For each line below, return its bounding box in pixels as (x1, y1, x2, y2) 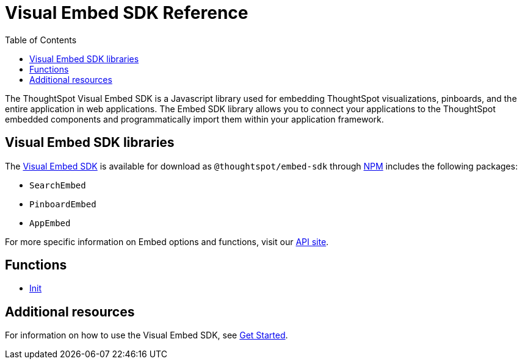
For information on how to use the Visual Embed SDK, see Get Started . (5, 330, 288, 341)
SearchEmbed (29, 180, 86, 190)
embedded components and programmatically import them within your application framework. (5, 113, 384, 124)
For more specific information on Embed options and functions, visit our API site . (5, 236, 329, 247)
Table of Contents (5, 34, 77, 45)
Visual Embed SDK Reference (5, 2, 248, 23)
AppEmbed (29, 218, 71, 228)
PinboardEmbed (29, 199, 96, 209)
